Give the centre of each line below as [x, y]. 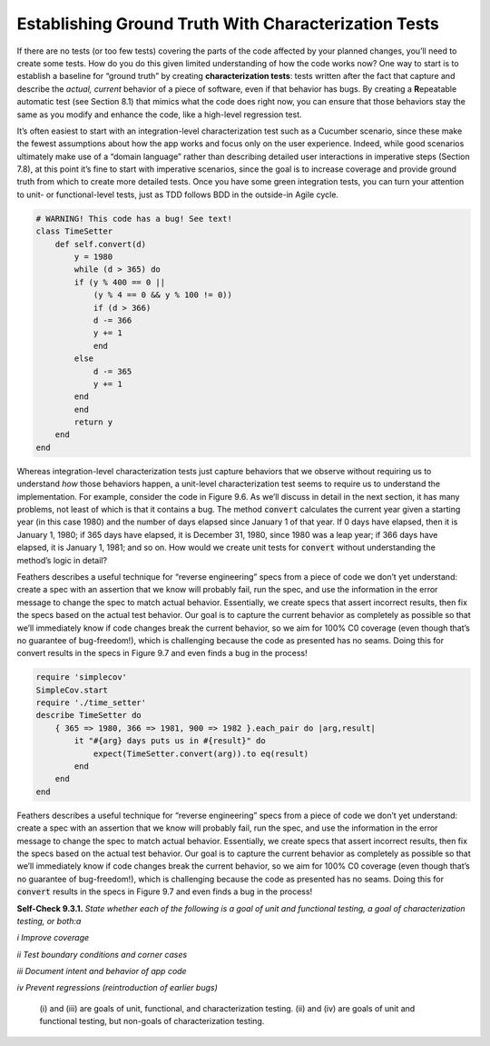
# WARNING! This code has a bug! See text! [134, 219]
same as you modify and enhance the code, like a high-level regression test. [160, 115]
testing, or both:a [49, 921]
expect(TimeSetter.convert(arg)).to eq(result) [201, 753]
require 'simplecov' [81, 677]
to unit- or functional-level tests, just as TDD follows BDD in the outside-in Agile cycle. [178, 194]
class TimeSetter [74, 231]
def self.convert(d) [101, 244]
